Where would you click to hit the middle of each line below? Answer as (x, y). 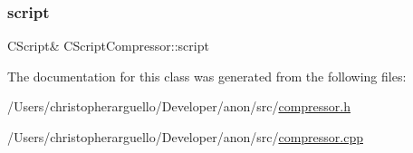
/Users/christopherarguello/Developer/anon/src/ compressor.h (179, 106)
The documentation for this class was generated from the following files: (207, 76)
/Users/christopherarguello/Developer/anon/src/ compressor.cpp (185, 137)
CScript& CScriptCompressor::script (108, 46)
